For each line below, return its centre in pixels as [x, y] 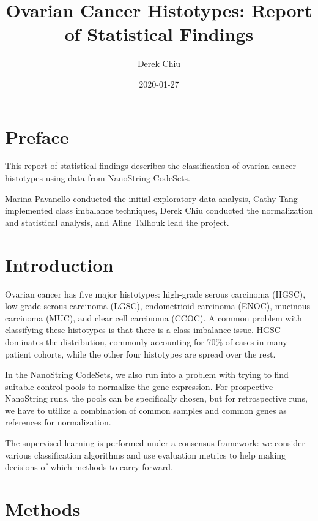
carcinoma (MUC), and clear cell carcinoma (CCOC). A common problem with [153, 317]
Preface [37, 136]
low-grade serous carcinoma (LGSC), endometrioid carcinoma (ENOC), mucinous [158, 306]
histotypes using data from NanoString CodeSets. [98, 178]
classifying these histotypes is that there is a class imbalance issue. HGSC [143, 330]
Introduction [59, 264]
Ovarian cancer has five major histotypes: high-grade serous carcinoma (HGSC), [155, 294]
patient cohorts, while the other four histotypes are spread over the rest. [140, 354]
